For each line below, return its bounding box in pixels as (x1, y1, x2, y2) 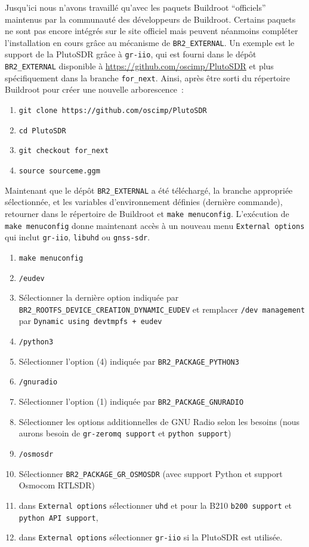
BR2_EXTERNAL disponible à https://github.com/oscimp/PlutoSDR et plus (5, 60, 274, 72)
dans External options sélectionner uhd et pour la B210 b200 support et (18, 499, 292, 511)
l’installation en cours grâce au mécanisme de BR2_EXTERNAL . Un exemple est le (5, 36, 295, 48)
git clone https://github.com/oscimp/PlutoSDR (18, 106, 207, 115)
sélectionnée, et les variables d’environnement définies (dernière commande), (5, 195, 283, 208)
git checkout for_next (18, 146, 109, 155)
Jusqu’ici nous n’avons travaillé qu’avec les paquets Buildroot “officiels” (5, 1, 266, 13)
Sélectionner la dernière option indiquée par (18, 291, 179, 304)
